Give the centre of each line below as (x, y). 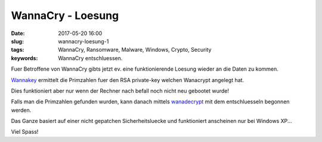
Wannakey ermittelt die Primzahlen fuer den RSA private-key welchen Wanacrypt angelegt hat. (128, 80)
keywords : (24, 58)
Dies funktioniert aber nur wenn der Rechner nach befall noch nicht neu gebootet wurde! (120, 91)
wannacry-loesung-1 (83, 41)
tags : (18, 50)
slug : (17, 41)
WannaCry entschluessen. (90, 58)
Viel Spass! (25, 132)
